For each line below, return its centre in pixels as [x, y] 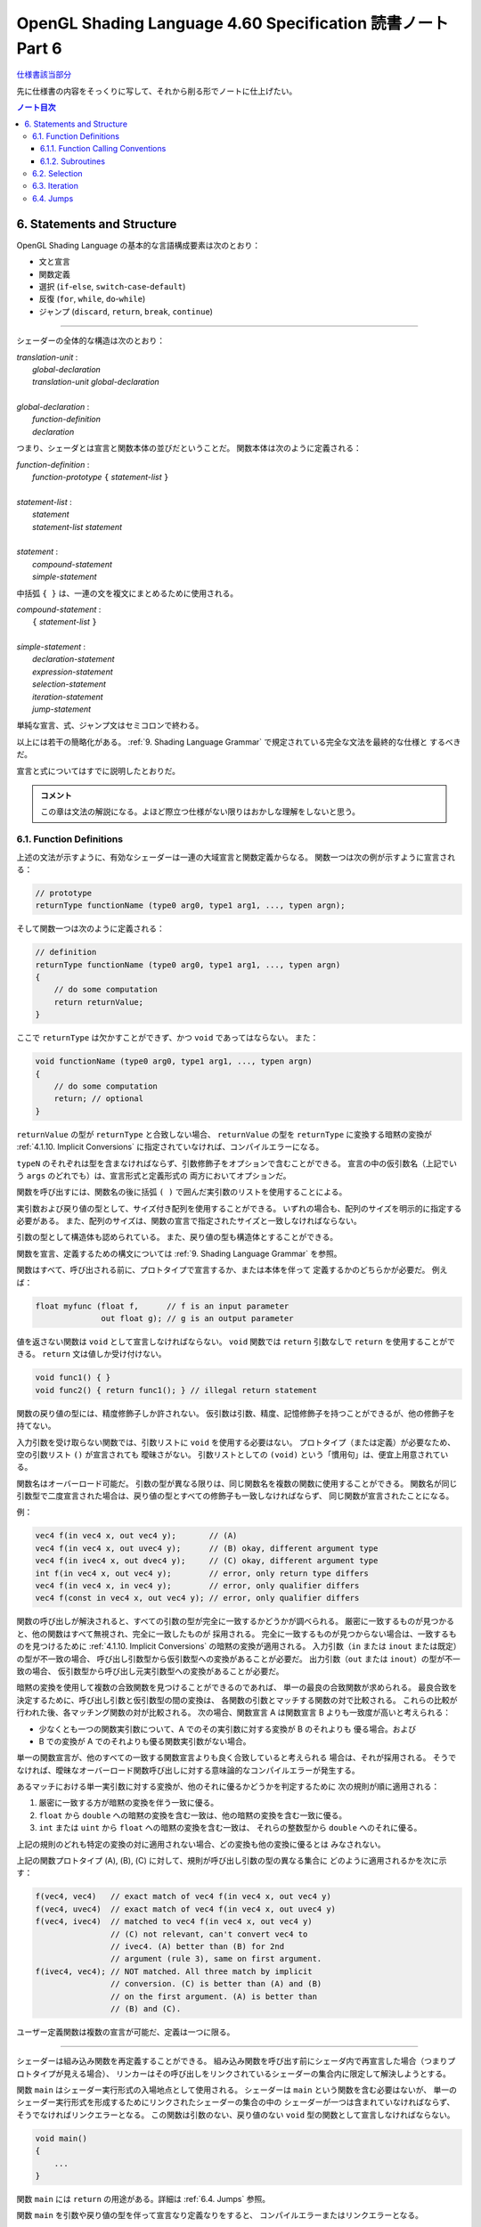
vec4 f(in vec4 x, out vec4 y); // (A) [136, 1536]
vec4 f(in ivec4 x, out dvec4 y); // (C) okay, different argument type [207, 1561]
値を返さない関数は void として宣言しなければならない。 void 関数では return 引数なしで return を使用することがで [236, 1342]
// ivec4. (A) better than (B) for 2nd [197, 1946]
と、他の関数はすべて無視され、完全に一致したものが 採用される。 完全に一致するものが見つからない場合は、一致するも [236, 1634]
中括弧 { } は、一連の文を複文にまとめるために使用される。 [127, 593]
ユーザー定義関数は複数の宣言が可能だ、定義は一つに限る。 [126, 2032]
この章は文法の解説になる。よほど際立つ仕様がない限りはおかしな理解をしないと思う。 [200, 812]
